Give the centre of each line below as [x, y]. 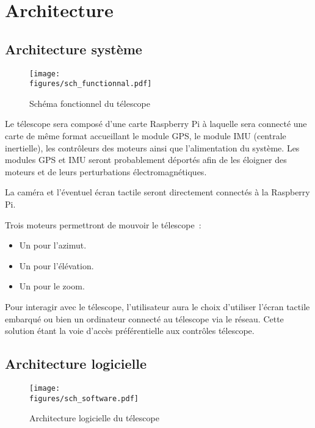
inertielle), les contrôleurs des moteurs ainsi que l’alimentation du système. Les [152, 147]
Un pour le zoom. [52, 286]
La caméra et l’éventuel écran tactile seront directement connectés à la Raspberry [157, 192]
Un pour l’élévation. [56, 265]
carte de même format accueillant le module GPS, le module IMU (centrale [146, 136]
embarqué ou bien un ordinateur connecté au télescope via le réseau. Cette [144, 318]
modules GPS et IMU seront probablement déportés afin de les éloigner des [146, 160]
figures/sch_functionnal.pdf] [91, 84]
